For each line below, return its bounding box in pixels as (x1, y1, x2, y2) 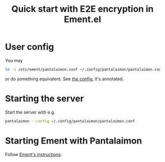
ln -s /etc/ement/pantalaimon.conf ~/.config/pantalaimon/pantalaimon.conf (5, 67, 164, 72)
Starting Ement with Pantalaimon (5, 135, 142, 146)
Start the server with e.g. (5, 109, 55, 115)
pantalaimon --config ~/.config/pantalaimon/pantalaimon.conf (5, 118, 135, 123)
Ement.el (63, 14, 102, 25)
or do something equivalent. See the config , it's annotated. (5, 76, 124, 82)
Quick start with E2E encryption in (11, 3, 154, 15)
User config (5, 42, 54, 52)
